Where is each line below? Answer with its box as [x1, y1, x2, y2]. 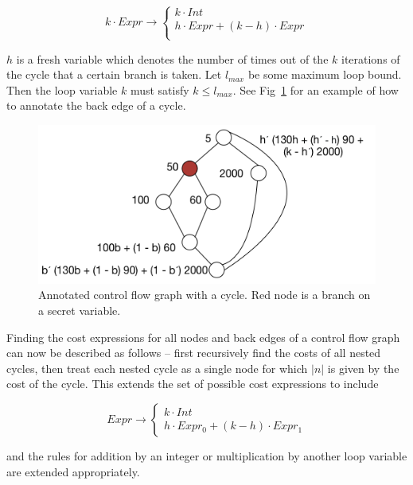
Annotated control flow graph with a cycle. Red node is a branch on [38, 286, 371, 303]
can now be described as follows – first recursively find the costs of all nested [6, 344, 381, 361]
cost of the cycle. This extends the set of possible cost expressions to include [6, 375, 379, 392]
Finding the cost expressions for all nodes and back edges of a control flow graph [6, 328, 400, 345]
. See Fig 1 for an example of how [232, 81, 399, 98]
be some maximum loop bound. [247, 66, 402, 83]
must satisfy [130, 81, 189, 98]
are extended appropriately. [6, 463, 140, 479]
